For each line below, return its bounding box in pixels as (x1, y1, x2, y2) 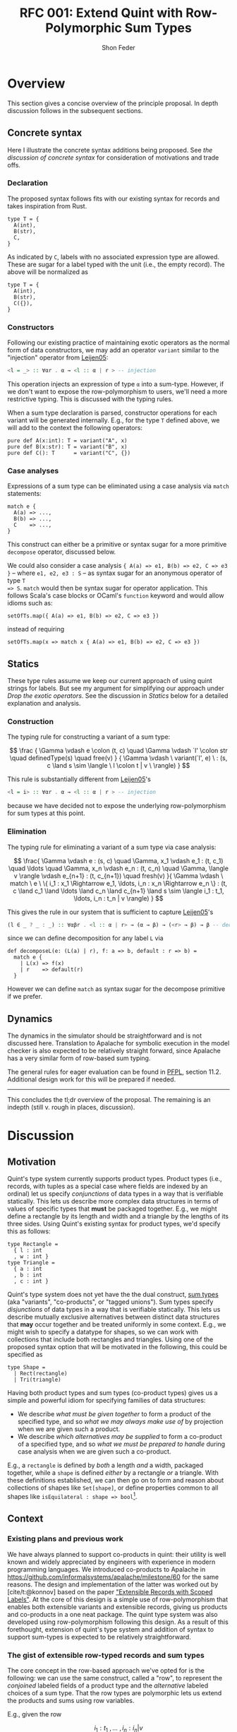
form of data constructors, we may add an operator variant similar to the (7, 346, 220, 355)
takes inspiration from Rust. (7, 201, 87, 210)
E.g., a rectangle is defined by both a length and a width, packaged (7, 1461, 204, 1470)
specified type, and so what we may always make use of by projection (17, 1418, 224, 1426)
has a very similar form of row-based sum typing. (7, 1054, 151, 1062)
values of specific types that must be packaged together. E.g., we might (7, 1204, 217, 1213)
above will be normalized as (7, 267, 88, 276)
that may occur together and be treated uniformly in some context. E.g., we (7, 1320, 226, 1329)
